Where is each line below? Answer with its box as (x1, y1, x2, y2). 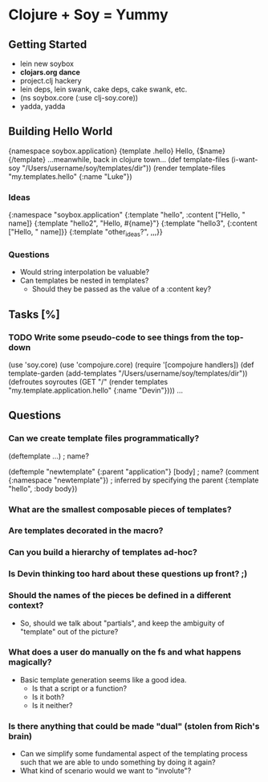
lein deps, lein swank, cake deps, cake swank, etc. (19, 84, 188, 94)
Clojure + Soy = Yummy (8, 6, 169, 24)
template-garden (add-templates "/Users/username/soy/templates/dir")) (8, 368, 248, 378)
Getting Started (8, 38, 87, 51)
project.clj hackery (19, 76, 82, 85)
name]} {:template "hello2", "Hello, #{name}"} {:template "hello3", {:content (8, 218, 258, 228)
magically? (8, 657, 52, 668)
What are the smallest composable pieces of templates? (8, 503, 232, 515)
